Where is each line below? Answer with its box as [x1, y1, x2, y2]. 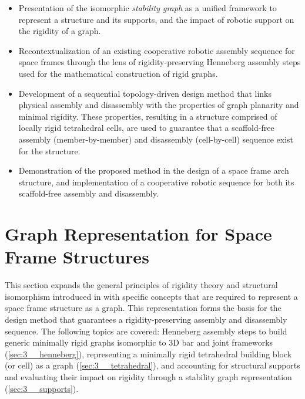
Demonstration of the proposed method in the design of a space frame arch [18, 164, 289, 177]
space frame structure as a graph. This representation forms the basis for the [5, 302, 281, 314]
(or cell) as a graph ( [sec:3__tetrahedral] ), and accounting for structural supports [5, 359, 300, 371]
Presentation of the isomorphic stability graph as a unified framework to [18, 2, 277, 13]
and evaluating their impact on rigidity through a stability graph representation [5, 370, 292, 383]
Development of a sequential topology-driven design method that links [18, 87, 272, 99]
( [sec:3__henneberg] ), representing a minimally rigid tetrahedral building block [5, 347, 292, 360]
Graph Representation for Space [5, 222, 272, 246]
